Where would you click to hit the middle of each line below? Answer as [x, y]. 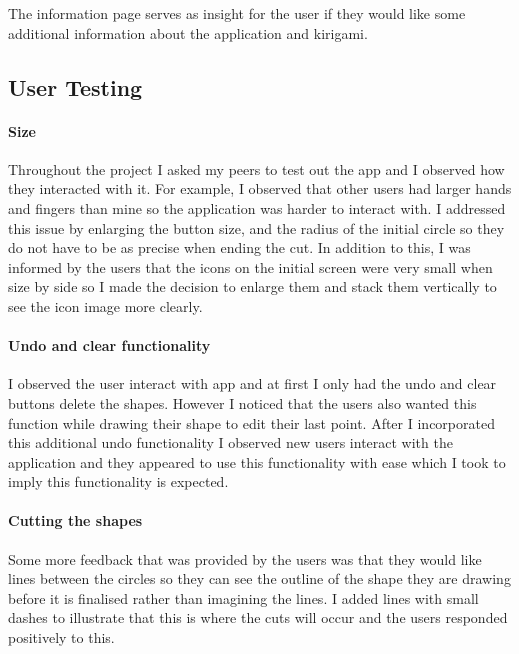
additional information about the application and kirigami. [188, 32]
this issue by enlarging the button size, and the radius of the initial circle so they [256, 227]
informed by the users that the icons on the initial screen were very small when [250, 266]
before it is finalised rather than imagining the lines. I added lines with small [243, 597]
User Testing [75, 86]
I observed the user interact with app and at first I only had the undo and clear [252, 383]
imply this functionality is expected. [118, 481]
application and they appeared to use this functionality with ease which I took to [257, 461]
